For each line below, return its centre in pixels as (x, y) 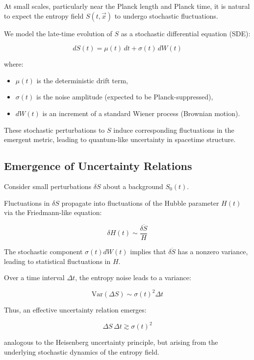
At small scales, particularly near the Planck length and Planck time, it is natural (127, 6)
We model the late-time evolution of (58, 33)
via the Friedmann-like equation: (53, 212)
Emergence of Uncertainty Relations (98, 166)
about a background (133, 186)
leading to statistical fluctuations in (57, 261)
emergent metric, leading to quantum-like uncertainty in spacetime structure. (120, 139)
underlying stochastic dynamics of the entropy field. (82, 351)
